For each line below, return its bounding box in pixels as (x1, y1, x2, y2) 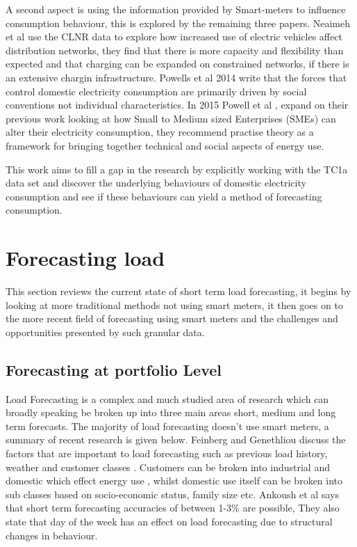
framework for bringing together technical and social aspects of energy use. (6, 138, 324, 152)
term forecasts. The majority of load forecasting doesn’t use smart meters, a (6, 418, 329, 433)
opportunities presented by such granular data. (6, 324, 205, 339)
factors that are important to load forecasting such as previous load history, (6, 445, 328, 460)
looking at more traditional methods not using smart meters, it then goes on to (6, 297, 343, 312)
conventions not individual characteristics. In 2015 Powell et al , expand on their (6, 97, 349, 112)
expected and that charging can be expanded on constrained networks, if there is (6, 56, 349, 71)
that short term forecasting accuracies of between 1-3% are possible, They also (6, 500, 340, 515)
